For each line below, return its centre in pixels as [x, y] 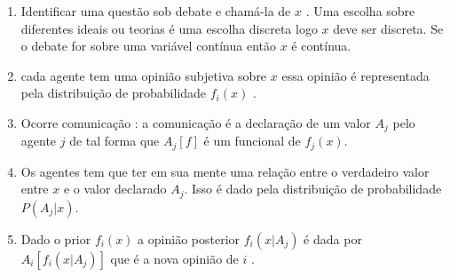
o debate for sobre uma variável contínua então [148, 46]
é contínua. [321, 46]
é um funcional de [252, 141]
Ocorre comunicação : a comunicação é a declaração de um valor [196, 122]
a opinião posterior [189, 238]
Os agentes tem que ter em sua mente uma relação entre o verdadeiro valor [225, 171]
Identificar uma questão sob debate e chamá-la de [156, 11]
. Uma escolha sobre [360, 11]
